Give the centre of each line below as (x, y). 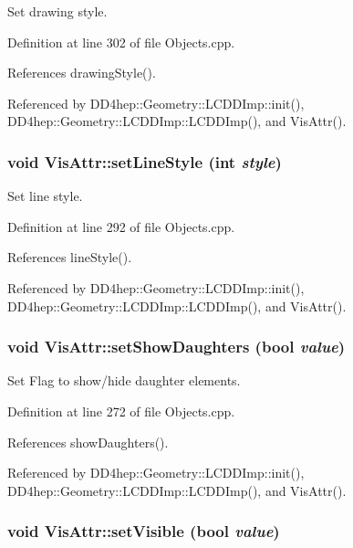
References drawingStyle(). (82, 73)
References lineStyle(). (70, 257)
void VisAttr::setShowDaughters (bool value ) (176, 347)
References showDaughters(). (88, 442)
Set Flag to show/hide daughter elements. (124, 380)
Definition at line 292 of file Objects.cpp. (121, 226)
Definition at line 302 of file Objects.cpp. (121, 42)
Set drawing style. (57, 11)
